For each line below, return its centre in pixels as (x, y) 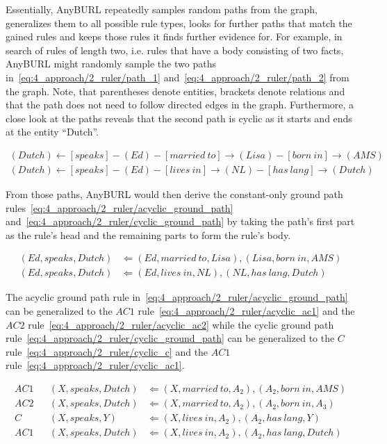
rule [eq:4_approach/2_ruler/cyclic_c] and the (107, 351)
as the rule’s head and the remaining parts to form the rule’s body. (148, 235)
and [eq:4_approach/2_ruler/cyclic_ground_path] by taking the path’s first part (180, 221)
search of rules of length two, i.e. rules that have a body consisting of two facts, (175, 50)
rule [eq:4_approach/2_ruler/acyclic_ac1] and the (246, 311)
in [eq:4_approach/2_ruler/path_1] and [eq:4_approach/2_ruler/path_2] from (178, 77)
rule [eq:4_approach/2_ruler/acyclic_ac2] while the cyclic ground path (181, 324)
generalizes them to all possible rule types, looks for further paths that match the (179, 23)
